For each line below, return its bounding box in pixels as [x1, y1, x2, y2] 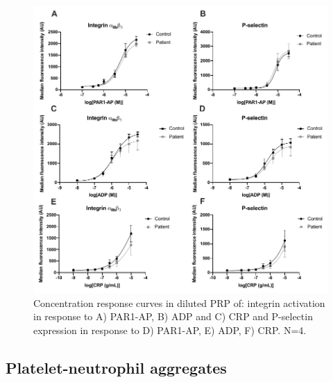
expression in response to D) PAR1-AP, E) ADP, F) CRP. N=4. [33, 322, 307, 337]
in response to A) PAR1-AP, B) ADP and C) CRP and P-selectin [33, 309, 313, 324]
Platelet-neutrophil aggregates [6, 356, 227, 378]
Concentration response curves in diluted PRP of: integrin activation [33, 295, 325, 310]
